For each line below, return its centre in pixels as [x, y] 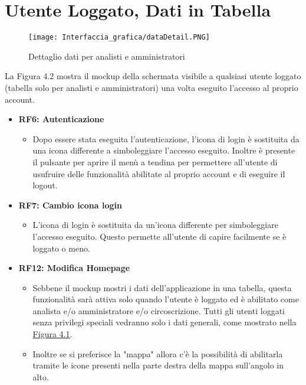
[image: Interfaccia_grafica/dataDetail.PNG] [119, 37]
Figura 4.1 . [52, 334]
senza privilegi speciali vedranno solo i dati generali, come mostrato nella [164, 322]
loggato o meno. [61, 248]
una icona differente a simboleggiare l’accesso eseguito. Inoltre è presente [164, 150]
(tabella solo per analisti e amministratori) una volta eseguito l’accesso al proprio [152, 87]
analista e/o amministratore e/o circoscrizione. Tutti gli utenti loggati [159, 310]
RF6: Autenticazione [61, 119]
